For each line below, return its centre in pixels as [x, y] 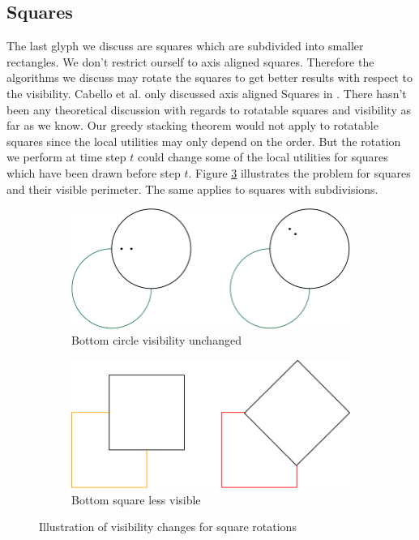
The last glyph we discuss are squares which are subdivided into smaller [185, 46]
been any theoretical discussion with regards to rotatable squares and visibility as [209, 109]
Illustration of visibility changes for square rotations [168, 527]
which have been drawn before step [94, 172]
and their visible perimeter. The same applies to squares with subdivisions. [192, 189]
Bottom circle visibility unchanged [156, 340]
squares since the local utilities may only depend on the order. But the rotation [204, 141]
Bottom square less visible [136, 499]
